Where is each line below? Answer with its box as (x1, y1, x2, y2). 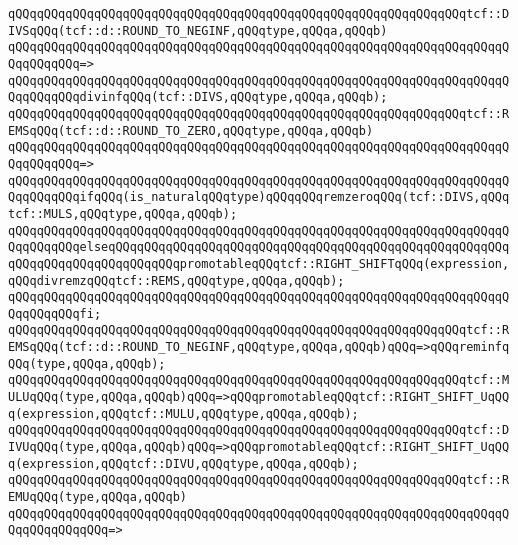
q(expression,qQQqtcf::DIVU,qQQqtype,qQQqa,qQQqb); (8, 456, 359, 471)
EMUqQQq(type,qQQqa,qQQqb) (8, 490, 187, 505)
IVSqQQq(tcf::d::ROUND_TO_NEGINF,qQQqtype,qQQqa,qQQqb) (8, 23, 388, 38)
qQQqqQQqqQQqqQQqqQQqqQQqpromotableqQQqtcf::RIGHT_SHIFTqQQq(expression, (8, 256, 510, 271)
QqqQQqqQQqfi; (8, 306, 102, 321)
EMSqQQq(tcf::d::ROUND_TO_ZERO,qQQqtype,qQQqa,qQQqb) (8, 123, 374, 138)
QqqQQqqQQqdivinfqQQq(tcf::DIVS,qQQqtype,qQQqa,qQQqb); (8, 90, 388, 105)
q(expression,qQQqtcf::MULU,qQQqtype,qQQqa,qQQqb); (8, 406, 359, 421)
